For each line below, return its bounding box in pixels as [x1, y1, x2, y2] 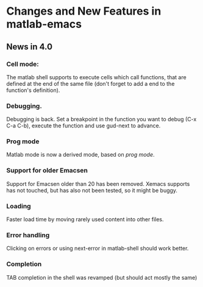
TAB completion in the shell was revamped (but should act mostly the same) [6, 274, 198, 281]
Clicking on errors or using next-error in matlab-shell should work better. [6, 245, 189, 252]
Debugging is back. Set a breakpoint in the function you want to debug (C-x [6, 116, 197, 123]
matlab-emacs [6, 17, 82, 31]
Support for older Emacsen [6, 166, 88, 175]
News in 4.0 [6, 41, 53, 52]
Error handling [6, 230, 50, 239]
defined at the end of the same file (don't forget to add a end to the [6, 80, 175, 87]
